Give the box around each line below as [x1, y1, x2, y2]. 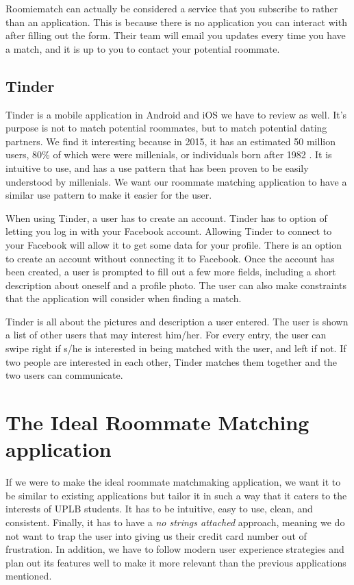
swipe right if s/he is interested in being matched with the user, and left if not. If [5, 341, 346, 356]
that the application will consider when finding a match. [5, 291, 242, 306]
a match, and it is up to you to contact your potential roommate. [5, 41, 280, 55]
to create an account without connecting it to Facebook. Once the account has [5, 251, 335, 265]
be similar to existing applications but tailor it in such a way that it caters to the [5, 488, 347, 502]
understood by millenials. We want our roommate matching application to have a [5, 174, 347, 188]
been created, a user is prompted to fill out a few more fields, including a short [5, 264, 336, 279]
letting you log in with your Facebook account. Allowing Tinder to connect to [5, 224, 332, 238]
